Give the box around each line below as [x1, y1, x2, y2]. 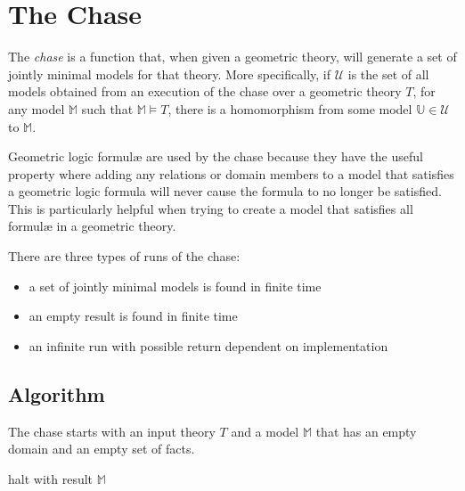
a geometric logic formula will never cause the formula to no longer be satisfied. [8, 182, 442, 200]
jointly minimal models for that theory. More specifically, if [8, 64, 330, 83]
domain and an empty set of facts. [8, 439, 195, 458]
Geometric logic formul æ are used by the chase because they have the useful [8, 147, 423, 166]
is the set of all [347, 64, 429, 83]
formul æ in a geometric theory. [8, 217, 176, 235]
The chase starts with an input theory [8, 421, 216, 440]
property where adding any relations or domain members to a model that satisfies [8, 164, 454, 183]
